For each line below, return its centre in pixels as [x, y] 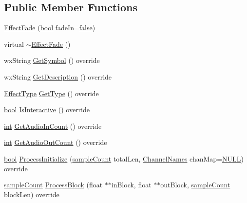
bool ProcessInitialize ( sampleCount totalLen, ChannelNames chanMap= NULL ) [124, 158]
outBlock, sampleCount [195, 185]
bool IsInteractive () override [47, 110]
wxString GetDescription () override [58, 76]
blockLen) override [32, 194]
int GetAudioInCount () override [53, 126]
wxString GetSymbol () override [52, 60]
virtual [14, 44]
